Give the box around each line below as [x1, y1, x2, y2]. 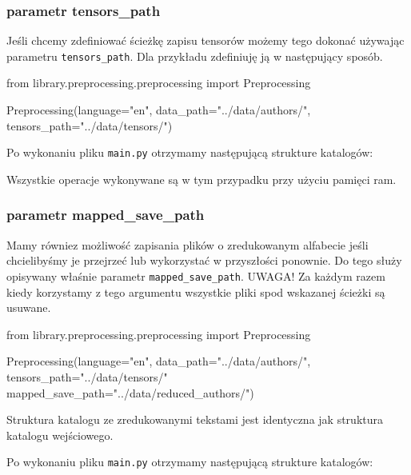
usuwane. [6, 299, 51, 316]
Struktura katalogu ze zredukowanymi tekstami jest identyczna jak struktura [6, 411, 384, 428]
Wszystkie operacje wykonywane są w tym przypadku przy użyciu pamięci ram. [6, 170, 397, 187]
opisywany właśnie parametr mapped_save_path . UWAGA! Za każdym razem [6, 267, 385, 284]
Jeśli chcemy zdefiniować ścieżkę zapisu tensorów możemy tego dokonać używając [6, 32, 405, 49]
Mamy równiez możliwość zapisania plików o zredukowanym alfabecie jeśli [6, 236, 369, 253]
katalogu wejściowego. [6, 426, 114, 443]
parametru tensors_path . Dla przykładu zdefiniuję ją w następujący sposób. [6, 47, 383, 64]
